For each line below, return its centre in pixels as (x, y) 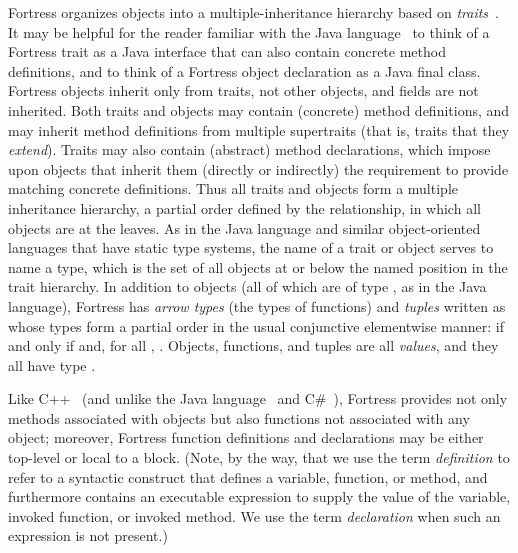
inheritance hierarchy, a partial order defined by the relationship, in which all (244, 207)
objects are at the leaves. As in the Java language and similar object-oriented (244, 227)
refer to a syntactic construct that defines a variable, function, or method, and (248, 476)
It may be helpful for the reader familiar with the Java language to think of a (249, 31)
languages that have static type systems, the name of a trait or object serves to (251, 247)
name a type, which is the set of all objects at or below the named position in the (258, 266)
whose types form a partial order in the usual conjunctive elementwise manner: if (256, 325)
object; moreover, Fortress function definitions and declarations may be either (246, 437)
